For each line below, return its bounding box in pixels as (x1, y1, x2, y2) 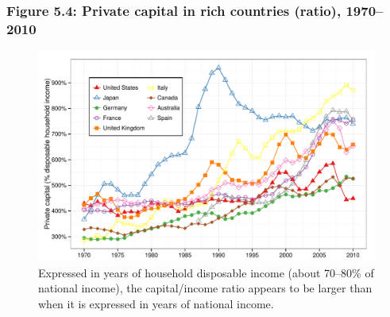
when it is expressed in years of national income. (38, 295, 274, 311)
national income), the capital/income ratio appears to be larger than (38, 280, 373, 296)
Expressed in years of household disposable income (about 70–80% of (38, 264, 374, 280)
